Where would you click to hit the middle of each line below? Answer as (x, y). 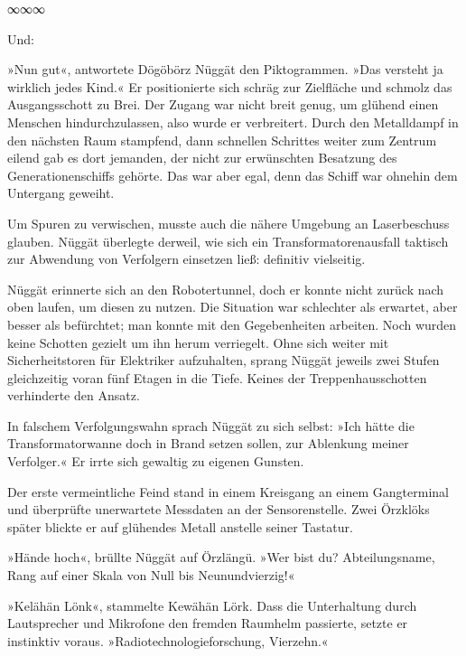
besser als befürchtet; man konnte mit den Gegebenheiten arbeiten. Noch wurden (232, 324)
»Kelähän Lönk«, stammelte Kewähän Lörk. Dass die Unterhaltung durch (212, 605)
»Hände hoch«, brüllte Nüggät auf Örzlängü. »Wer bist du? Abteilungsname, (221, 557)
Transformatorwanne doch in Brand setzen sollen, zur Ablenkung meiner (208, 443)
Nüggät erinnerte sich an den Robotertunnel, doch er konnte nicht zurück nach (226, 289)
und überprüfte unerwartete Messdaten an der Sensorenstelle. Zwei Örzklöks (219, 509)
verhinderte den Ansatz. (74, 395)
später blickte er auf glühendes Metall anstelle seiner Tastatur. (180, 526)
